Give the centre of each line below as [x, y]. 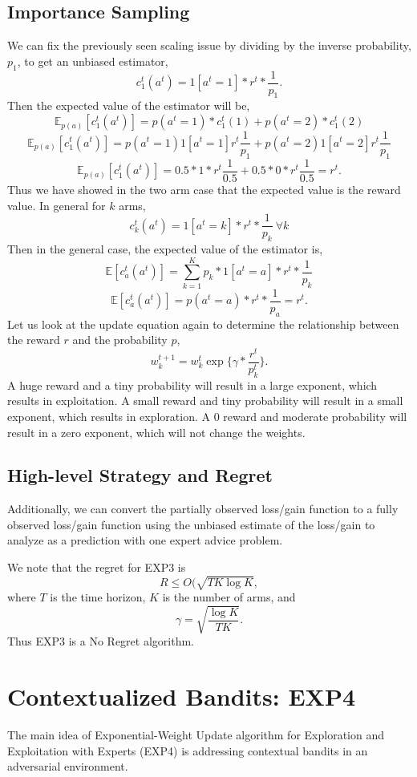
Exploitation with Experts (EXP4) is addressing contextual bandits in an [188, 750]
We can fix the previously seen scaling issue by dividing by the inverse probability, [209, 45]
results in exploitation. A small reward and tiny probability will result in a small [205, 401]
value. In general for [57, 205]
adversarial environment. [68, 766]
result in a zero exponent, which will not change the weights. [156, 432]
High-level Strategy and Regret [140, 475]
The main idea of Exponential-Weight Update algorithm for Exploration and [196, 735]
